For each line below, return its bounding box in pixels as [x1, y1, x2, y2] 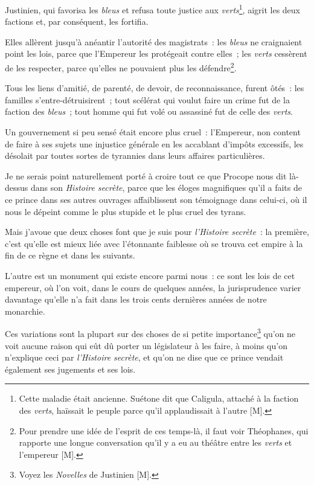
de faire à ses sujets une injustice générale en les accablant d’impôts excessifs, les [5, 137, 304, 150]
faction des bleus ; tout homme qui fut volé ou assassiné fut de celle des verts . [5, 105, 293, 118]
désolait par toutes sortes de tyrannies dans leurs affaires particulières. [5, 149, 265, 162]
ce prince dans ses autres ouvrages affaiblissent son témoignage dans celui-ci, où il [5, 193, 307, 206]
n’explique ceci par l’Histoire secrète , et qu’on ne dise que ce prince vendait [5, 351, 284, 364]
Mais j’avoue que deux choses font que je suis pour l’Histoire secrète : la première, [5, 225, 309, 238]
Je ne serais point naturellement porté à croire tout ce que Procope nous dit [5, 169, 287, 182]
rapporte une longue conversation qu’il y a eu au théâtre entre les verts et [19, 436, 292, 449]
